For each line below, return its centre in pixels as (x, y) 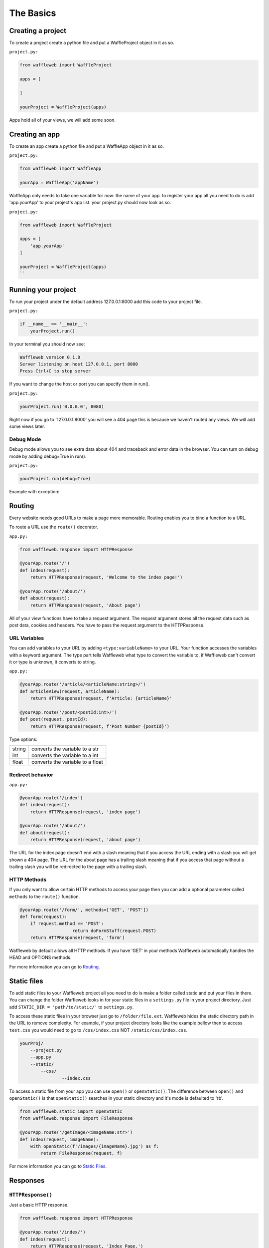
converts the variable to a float (67, 762)
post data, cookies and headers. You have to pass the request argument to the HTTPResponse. (107, 625)
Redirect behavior (31, 775)
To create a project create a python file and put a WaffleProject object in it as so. (92, 43)
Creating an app (35, 134)
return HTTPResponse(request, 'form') (77, 938)
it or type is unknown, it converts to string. (53, 662)
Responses (27, 1181)
